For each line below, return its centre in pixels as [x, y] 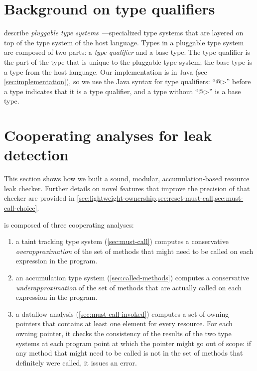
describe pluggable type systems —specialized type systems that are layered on [124, 33]
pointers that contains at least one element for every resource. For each [124, 323]
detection [36, 155]
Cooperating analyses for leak [108, 135]
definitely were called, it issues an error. [76, 362]
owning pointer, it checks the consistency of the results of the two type [124, 333]
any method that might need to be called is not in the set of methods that [129, 353]
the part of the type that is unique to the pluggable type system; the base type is [128, 62]
